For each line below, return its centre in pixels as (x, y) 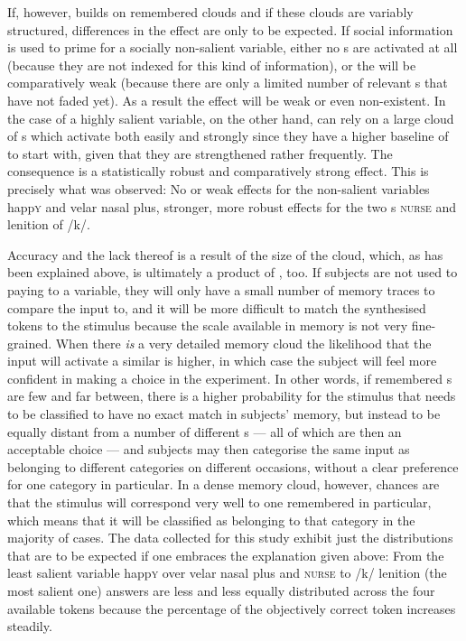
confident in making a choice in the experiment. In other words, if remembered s (230, 378)
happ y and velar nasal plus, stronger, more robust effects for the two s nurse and (232, 206)
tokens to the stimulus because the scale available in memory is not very (208, 325)
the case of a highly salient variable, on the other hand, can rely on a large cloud (231, 118)
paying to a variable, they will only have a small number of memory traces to (221, 289)
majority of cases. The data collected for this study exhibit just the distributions (230, 538)
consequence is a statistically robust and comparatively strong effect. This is (218, 171)
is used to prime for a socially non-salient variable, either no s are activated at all (233, 47)
